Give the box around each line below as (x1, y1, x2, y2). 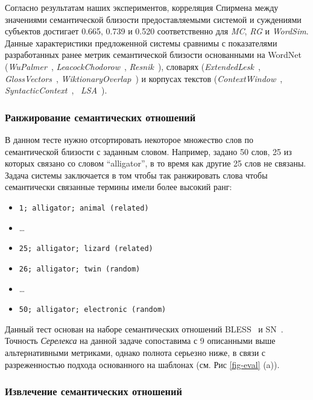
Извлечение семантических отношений (5, 384, 182, 399)
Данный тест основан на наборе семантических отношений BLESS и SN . (5, 322, 283, 335)
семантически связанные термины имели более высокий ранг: (5, 180, 232, 193)
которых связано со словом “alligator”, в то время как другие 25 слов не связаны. (5, 157, 306, 170)
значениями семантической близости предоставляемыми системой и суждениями (5, 13, 302, 25)
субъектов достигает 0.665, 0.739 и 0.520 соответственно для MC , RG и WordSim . (5, 25, 309, 37)
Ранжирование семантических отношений (5, 109, 196, 124)
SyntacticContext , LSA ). (5, 84, 107, 97)
